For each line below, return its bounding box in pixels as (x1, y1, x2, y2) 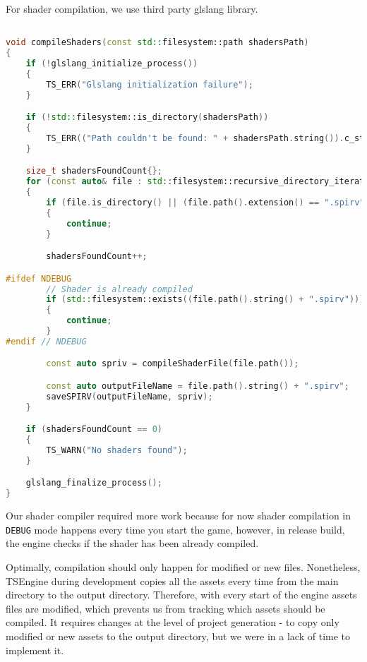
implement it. (6, 642, 64, 657)
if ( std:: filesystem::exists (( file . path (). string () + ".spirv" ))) (46, 294, 365, 305)
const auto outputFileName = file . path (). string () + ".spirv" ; (46, 380, 349, 391)
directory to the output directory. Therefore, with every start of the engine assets (6, 587, 357, 602)
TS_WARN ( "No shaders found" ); (46, 445, 188, 455)
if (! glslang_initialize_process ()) (25, 59, 198, 68)
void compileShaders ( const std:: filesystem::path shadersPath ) (6, 37, 309, 48)
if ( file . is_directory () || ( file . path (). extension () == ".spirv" (46, 197, 365, 207)
